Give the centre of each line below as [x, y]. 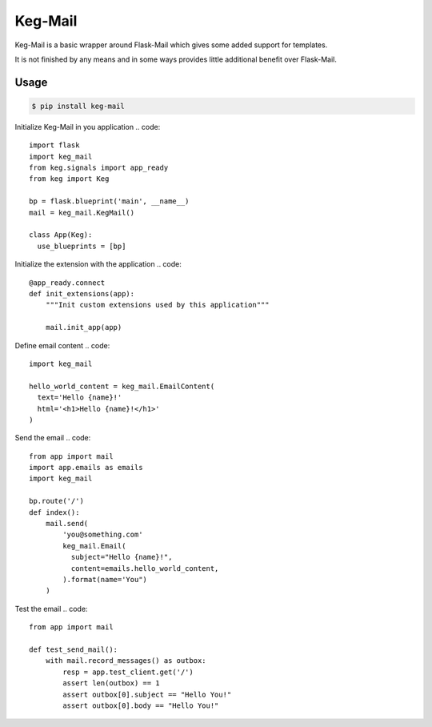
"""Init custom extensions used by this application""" [157, 305]
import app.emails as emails [86, 468]
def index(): [54, 512]
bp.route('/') [56, 501]
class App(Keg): [61, 235]
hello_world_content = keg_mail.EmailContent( [122, 386]
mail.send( [67, 524]
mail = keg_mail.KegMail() [82, 213]
